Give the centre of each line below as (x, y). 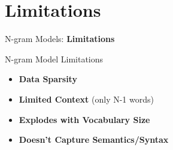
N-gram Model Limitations (54, 58)
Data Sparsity (48, 79)
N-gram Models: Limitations (60, 39)
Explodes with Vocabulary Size (84, 119)
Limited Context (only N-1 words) (86, 99)
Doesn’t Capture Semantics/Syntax (94, 139)
